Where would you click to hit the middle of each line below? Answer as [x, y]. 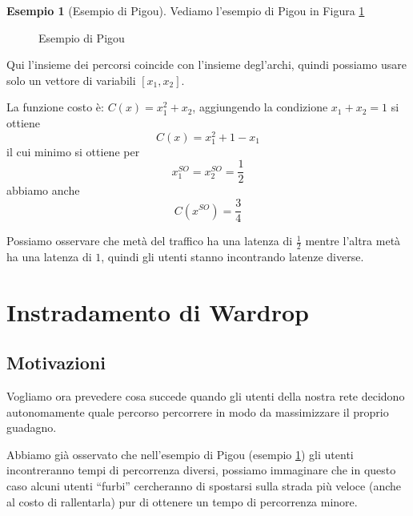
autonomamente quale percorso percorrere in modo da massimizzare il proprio [198, 411]
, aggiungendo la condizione [260, 107]
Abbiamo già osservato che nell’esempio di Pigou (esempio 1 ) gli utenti [180, 454]
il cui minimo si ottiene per [73, 151]
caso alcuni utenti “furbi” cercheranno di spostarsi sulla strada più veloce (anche [204, 486]
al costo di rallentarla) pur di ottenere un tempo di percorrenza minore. [182, 501]
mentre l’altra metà [353, 241]
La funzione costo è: [55, 107]
